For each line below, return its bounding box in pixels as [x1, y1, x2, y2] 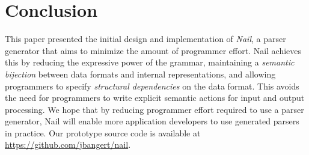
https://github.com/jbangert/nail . [5, 138, 131, 151]
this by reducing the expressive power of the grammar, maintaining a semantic [5, 56, 295, 68]
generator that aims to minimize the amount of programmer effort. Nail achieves [5, 44, 302, 56]
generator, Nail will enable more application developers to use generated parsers [5, 115, 299, 127]
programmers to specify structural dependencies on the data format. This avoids [5, 79, 299, 92]
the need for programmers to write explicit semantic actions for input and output [5, 91, 305, 104]
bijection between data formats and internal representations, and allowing [5, 67, 276, 80]
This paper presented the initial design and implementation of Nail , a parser [5, 32, 286, 45]
